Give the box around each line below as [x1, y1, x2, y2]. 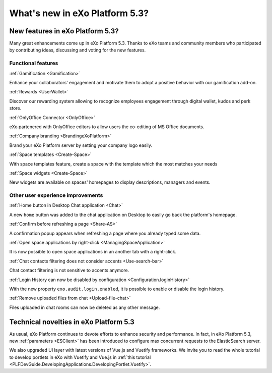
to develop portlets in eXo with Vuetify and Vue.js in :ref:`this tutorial [9, 354, 151, 360]
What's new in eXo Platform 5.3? [9, 8, 149, 19]
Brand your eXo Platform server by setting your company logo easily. [9, 142, 153, 148]
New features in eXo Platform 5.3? [9, 27, 119, 35]
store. [9, 105, 22, 111]
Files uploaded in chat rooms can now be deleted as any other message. [9, 304, 160, 310]
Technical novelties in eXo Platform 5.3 [9, 317, 134, 326]
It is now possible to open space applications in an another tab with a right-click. [9, 249, 176, 255]
